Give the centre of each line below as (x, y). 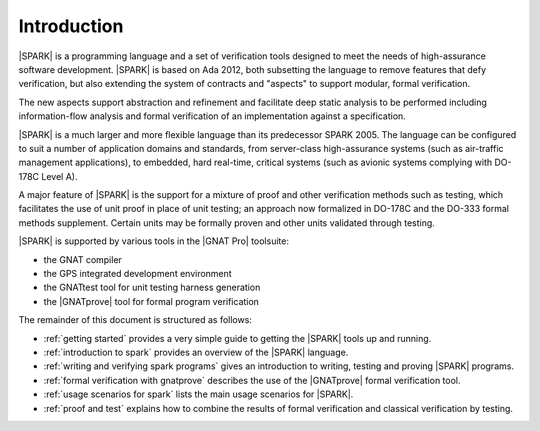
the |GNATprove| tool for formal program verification (151, 301)
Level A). (59, 176)
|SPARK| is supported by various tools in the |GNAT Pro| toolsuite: (154, 241)
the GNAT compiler (82, 259)
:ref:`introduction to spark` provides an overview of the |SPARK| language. (196, 352)
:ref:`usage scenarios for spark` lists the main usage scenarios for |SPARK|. (198, 394)
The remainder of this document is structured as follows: (135, 320)
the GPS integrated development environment (137, 274)
